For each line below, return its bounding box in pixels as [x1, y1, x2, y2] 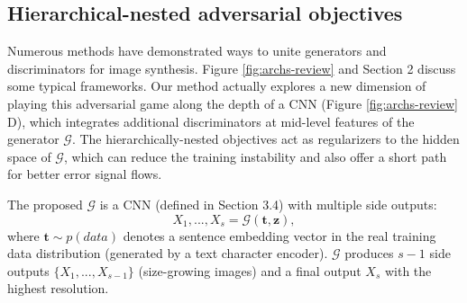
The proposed [7, 194, 83, 213]
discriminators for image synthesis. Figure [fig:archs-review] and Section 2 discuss [7, 58, 456, 77]
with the [384, 261, 432, 280]
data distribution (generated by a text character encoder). [7, 244, 328, 263]
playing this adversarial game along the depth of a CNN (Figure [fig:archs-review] [7, 94, 458, 112]
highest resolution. [7, 279, 109, 298]
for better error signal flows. [7, 165, 162, 183]
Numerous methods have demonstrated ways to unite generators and [7, 41, 387, 60]
